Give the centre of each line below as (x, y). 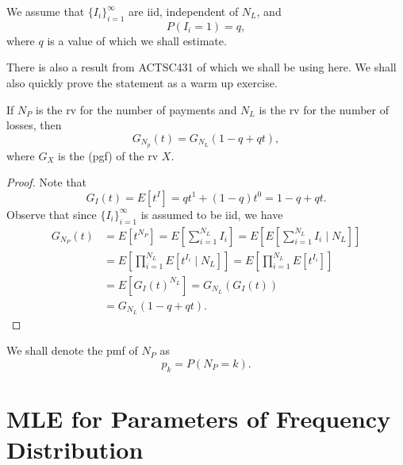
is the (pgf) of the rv (108, 155)
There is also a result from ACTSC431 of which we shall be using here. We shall (201, 67)
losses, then (34, 125)
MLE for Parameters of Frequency (199, 418)
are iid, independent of (184, 11)
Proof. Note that (47, 182)
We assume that (46, 11)
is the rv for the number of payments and (136, 109)
